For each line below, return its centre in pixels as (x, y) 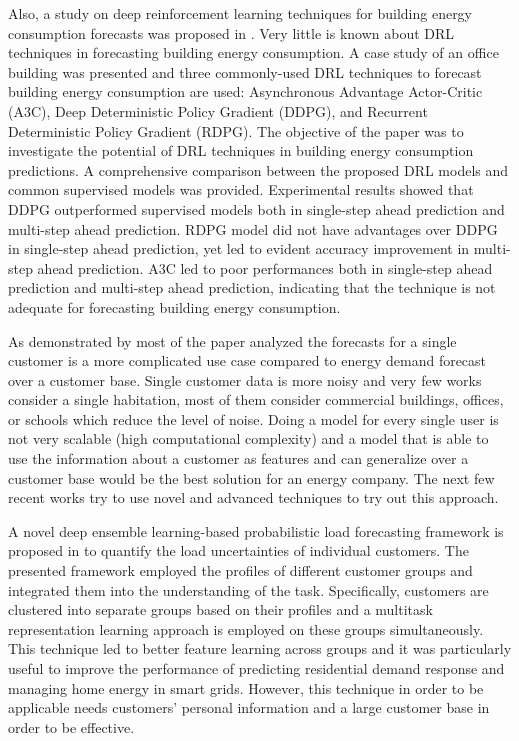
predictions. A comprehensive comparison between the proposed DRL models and (258, 169)
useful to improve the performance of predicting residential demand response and (256, 668)
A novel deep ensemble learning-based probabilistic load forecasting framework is (256, 530)
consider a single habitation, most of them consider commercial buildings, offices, (256, 399)
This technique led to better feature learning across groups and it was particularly (260, 648)
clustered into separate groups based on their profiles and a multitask (220, 609)
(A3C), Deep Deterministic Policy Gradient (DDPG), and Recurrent (218, 110)
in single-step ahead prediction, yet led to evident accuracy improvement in (239, 248)
